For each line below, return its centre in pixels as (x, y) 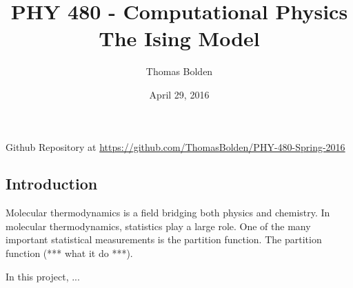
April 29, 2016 (179, 94)
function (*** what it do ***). (69, 253)
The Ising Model (179, 38)
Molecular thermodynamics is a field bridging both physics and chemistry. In (168, 213)
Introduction (52, 184)
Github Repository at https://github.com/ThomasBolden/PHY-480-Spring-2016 (175, 146)
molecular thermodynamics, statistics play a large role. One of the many (158, 226)
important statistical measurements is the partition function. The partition (164, 239)
